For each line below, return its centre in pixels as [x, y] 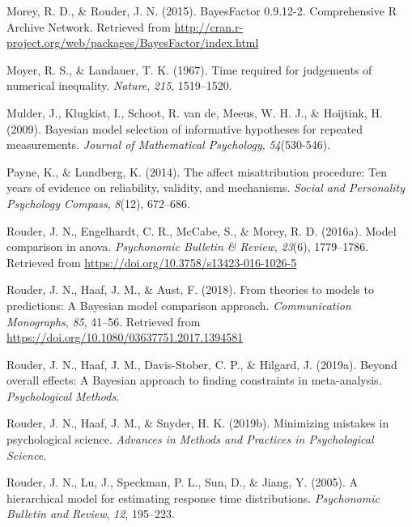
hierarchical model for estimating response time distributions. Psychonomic [193, 497]
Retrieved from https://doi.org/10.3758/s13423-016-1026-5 [152, 262]
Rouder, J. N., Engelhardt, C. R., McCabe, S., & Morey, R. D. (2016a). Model [202, 230]
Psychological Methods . [63, 395]
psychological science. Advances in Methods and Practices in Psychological [190, 439]
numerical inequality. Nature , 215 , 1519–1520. [119, 85]
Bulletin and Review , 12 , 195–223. [91, 514]
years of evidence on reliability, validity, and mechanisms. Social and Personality [206, 187]
